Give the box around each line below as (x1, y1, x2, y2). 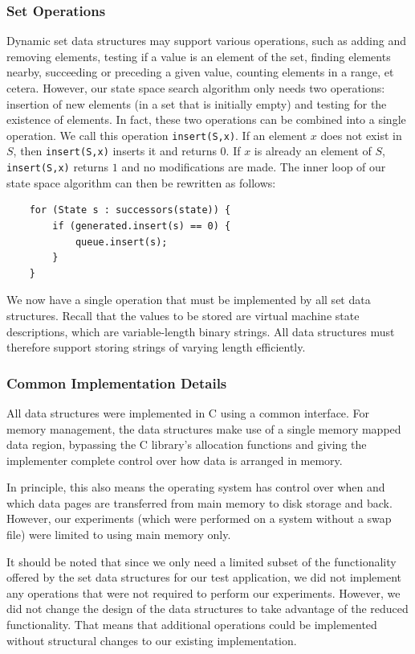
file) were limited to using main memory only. (6, 526, 231, 543)
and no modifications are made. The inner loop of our (121, 158, 386, 175)
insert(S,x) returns (6, 158, 109, 175)
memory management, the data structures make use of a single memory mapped (6, 420, 401, 437)
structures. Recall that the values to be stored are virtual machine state (6, 306, 360, 323)
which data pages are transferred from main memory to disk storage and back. (6, 494, 393, 511)
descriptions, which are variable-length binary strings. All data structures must (6, 323, 395, 339)
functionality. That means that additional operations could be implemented (6, 616, 377, 633)
